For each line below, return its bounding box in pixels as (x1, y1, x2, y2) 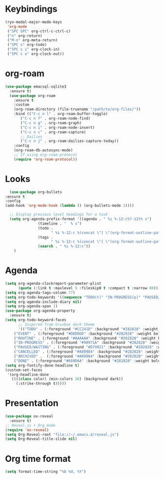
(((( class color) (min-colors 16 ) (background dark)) (11, 377, 123, 382)
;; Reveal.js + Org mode (5, 423, 56, 428)
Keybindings (5, 3, 58, 15)
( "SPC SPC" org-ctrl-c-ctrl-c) (7, 28, 71, 34)
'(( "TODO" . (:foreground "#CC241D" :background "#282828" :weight (18, 326, 159, 331)
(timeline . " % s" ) (38, 221, 82, 226)
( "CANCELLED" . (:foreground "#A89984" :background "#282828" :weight (14, 349, 161, 354)
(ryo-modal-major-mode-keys (5, 20, 62, 24)
